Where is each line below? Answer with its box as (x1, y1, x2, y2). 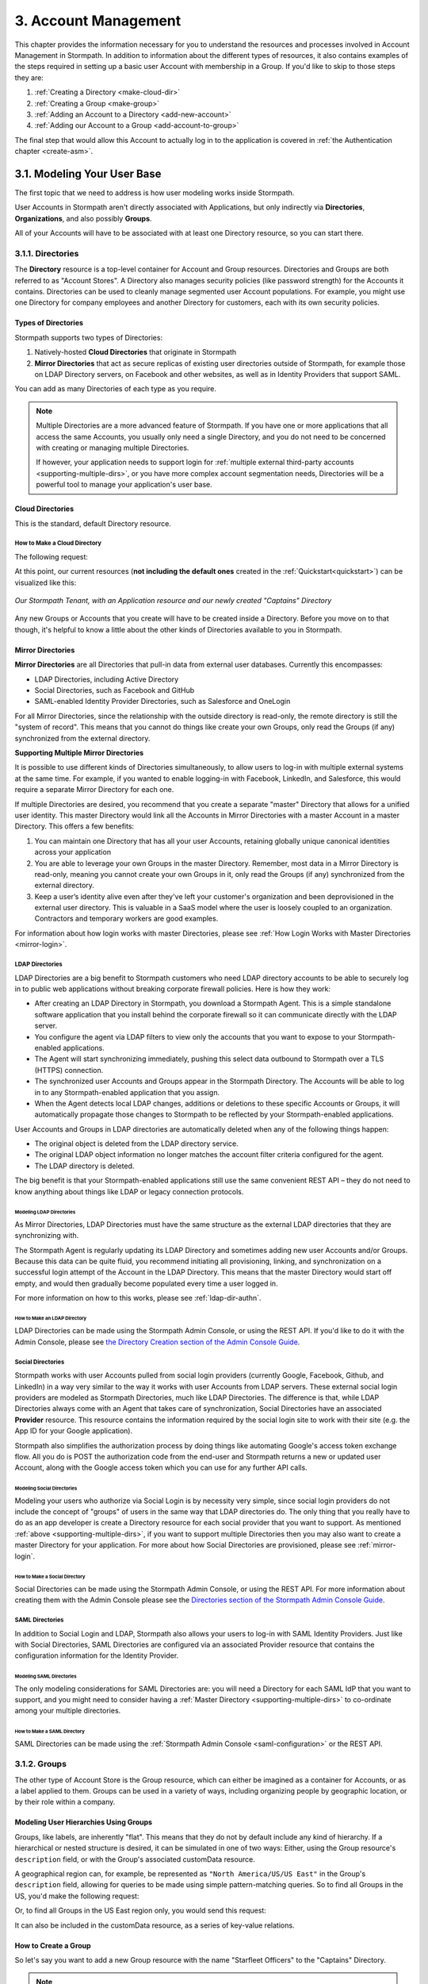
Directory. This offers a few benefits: (14, 821, 135, 831)
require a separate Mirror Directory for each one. (14, 785, 174, 794)
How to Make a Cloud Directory (14, 540, 102, 548)
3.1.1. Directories (14, 248, 79, 259)
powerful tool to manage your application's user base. (36, 480, 213, 490)
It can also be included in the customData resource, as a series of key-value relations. (14, 1921, 295, 1930)
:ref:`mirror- (357, 1540, 396, 1550)
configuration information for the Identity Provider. (14, 1651, 179, 1660)
